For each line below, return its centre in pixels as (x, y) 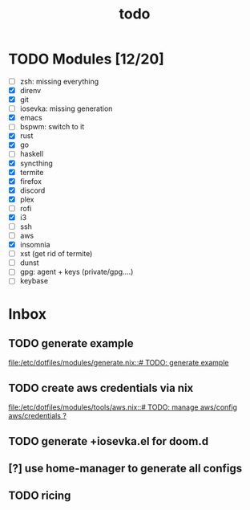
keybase (34, 281)
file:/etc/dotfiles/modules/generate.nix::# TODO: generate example (119, 363)
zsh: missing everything (59, 81)
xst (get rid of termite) (56, 254)
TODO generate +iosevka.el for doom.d (109, 441)
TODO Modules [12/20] (86, 59)
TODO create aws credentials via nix (101, 388)
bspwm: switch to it (52, 127)
